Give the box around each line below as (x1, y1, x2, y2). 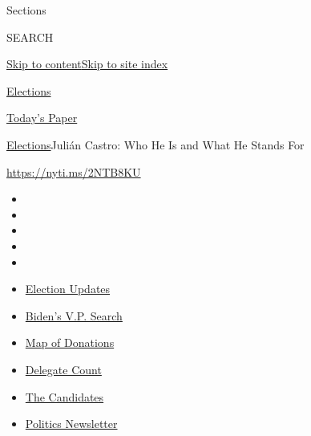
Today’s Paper (6, 109, 78, 126)
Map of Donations (25, 334, 115, 351)
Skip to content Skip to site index (6, 55, 168, 72)
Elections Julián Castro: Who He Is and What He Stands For (6, 136, 305, 153)
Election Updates (25, 280, 111, 297)
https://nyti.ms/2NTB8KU (6, 163, 141, 180)
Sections (6, 2, 46, 18)
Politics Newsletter (25, 415, 118, 432)
